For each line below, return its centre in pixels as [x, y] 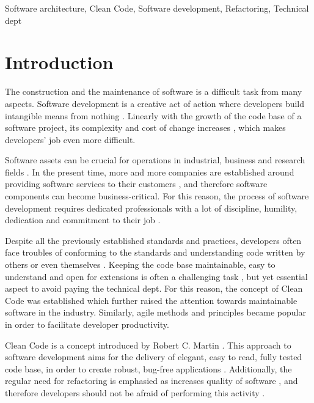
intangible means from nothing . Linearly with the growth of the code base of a [153, 115]
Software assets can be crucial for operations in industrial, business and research [155, 160]
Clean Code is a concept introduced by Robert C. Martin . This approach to [148, 345]
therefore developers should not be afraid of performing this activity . [135, 392]
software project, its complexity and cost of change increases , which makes [145, 128]
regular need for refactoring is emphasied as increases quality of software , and [152, 381]
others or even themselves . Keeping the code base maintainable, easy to [140, 264]
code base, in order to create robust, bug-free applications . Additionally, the [148, 368]
